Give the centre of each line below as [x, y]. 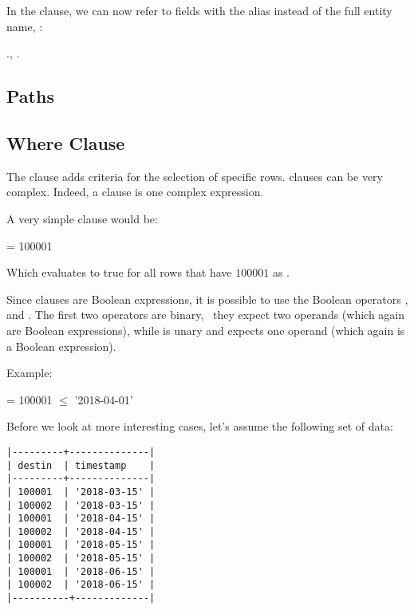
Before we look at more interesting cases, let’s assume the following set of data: [200, 426]
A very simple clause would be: [82, 218]
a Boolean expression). [61, 346]
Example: [30, 373]
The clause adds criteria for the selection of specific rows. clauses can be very [195, 176]
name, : [25, 26]
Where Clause [66, 142]
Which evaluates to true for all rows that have [119, 272]
